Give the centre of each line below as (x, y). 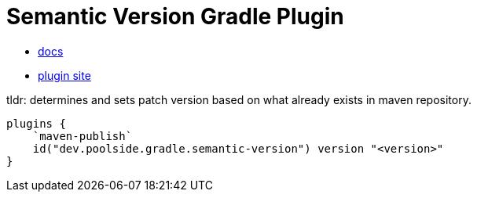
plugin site (64, 75)
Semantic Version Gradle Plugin (175, 16)
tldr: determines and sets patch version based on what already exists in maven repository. (239, 99)
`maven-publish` (83, 136)
